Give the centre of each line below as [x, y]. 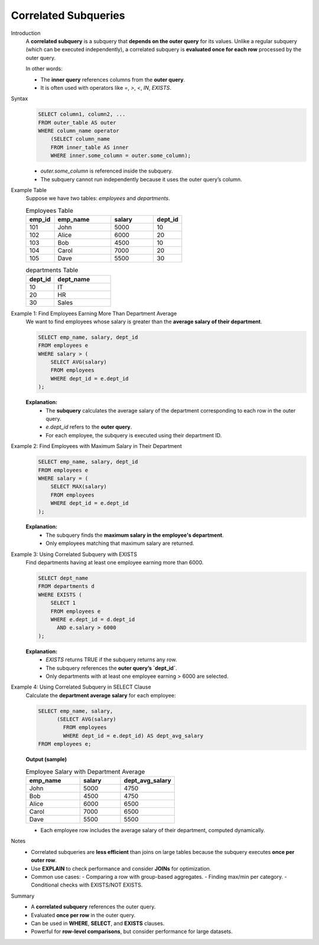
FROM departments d [66, 586]
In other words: [44, 69]
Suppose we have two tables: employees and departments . [98, 199]
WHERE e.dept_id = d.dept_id [93, 619]
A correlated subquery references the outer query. [93, 907]
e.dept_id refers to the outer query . [89, 427]
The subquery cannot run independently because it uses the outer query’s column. [141, 179]
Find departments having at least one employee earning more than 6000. [115, 563]
